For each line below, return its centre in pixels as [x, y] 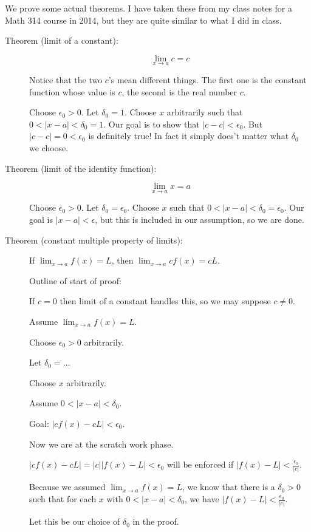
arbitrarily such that [205, 112]
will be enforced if [200, 464]
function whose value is [72, 91]
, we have [202, 499]
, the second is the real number [179, 91]
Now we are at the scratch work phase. [101, 444]
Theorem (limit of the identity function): [81, 168]
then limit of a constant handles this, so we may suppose [165, 301]
